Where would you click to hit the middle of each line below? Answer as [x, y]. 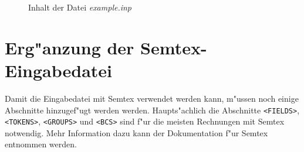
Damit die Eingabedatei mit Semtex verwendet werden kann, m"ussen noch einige [152, 98]
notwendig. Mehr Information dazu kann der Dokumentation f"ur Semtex [136, 132]
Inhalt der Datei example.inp [80, 7]
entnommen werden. [41, 144]
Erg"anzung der [70, 47]
